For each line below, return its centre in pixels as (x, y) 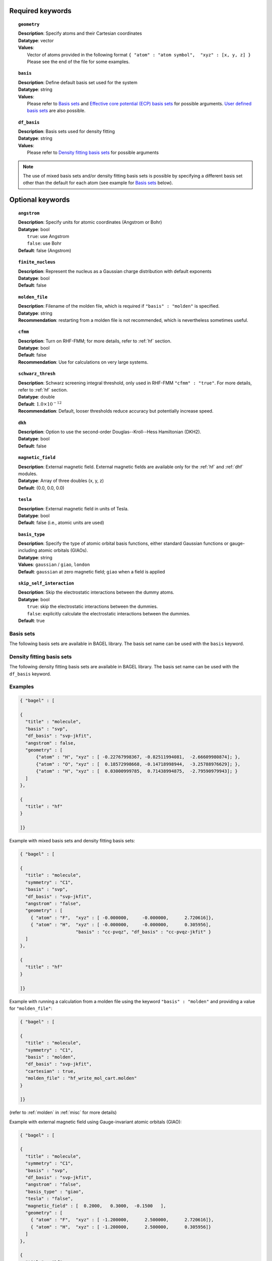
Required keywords (40, 11)
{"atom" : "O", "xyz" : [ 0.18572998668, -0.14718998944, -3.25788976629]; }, (138, 764)
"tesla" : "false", (49, 1199)
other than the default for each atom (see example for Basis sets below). (98, 183)
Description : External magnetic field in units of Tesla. (74, 508)
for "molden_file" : (31, 1008)
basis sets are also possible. (56, 110)
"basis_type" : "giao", (55, 1191)
